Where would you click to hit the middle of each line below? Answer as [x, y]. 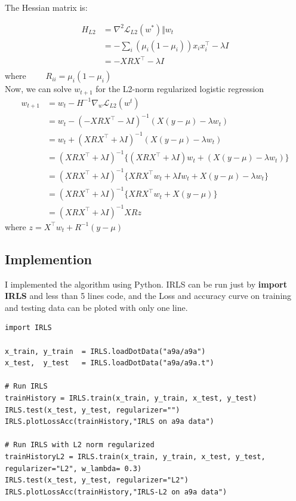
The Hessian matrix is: [46, 7]
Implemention [48, 259]
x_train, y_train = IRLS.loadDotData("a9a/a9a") [105, 351]
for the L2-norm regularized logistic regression [180, 89]
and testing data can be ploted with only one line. [96, 307]
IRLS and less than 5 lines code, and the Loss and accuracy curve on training [148, 296]
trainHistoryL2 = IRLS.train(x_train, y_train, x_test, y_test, [135, 457]
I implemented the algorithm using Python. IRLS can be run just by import [146, 284]
